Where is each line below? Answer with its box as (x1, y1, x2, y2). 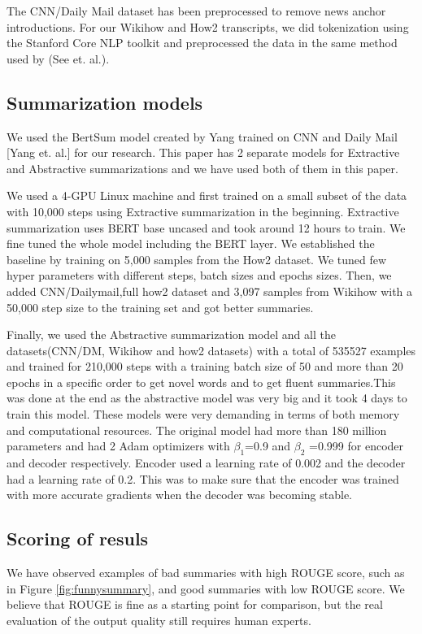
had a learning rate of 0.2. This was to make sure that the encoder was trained (7, 470, 399, 487)
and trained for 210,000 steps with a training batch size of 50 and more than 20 (7, 358, 403, 375)
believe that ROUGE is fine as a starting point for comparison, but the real (7, 596, 383, 613)
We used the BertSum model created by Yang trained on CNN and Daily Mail (7, 128, 398, 145)
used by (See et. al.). (7, 50, 110, 67)
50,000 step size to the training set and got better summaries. (7, 298, 314, 315)
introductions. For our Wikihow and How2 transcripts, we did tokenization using (7, 18, 409, 35)
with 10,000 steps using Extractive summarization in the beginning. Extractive (7, 202, 399, 219)
